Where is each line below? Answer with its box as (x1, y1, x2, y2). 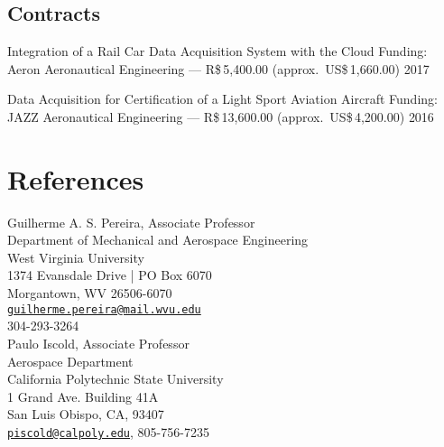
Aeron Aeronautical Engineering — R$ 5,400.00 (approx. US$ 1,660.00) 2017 (7, 59, 430, 78)
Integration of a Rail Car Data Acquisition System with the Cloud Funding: (7, 42, 428, 61)
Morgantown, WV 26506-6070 (7, 284, 172, 303)
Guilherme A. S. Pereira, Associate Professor (7, 212, 255, 231)
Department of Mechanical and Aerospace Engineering (7, 230, 309, 249)
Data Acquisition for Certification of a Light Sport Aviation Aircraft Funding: (7, 89, 438, 108)
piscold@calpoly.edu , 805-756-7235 (7, 422, 209, 441)
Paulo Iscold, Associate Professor (7, 333, 190, 352)
